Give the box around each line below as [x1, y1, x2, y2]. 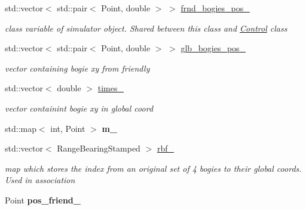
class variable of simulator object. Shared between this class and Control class [5, 21, 287, 34]
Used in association [5, 174, 75, 186]
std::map [5, 122, 36, 134]
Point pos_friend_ [5, 193, 81, 206]
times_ [97, 82, 124, 94]
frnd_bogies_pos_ [180, 2, 250, 14]
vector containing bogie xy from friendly [5, 61, 150, 74]
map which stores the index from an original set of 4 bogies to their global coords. [5, 162, 302, 174]
